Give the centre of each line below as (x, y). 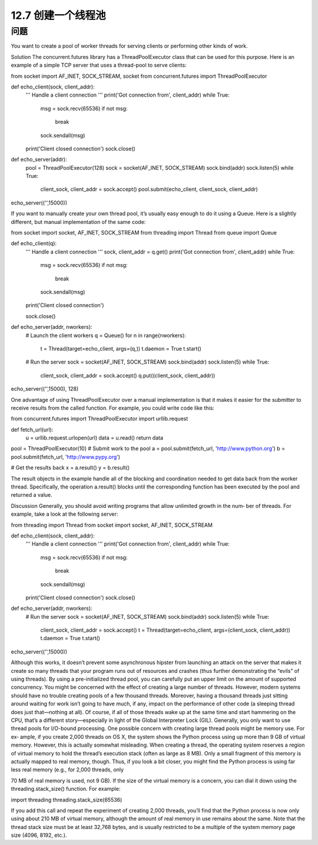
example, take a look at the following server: (64, 514)
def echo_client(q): (34, 243)
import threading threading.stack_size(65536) (67, 800)
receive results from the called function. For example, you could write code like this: (112, 408)
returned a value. (32, 495)
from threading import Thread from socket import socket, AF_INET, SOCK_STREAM (112, 525)
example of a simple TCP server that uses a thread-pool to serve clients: (99, 65)
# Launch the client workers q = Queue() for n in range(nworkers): (106, 335)
